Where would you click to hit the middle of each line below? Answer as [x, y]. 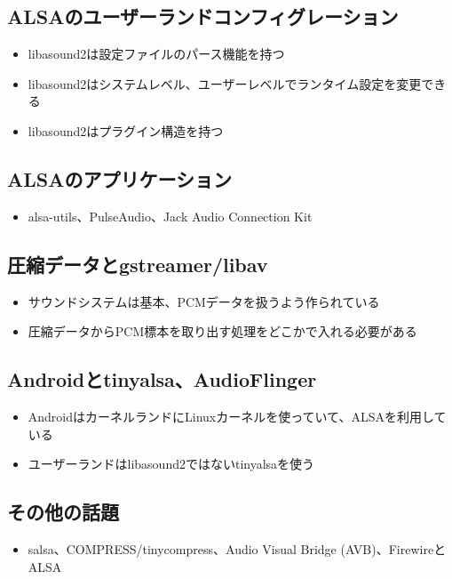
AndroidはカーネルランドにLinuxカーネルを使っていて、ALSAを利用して [237, 416]
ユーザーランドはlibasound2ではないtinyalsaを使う [171, 464]
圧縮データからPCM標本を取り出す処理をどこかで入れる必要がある [222, 331]
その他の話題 [63, 512]
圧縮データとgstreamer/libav [138, 264]
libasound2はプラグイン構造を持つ [126, 130]
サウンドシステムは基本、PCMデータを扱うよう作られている [204, 301]
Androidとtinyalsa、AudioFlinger [162, 379]
